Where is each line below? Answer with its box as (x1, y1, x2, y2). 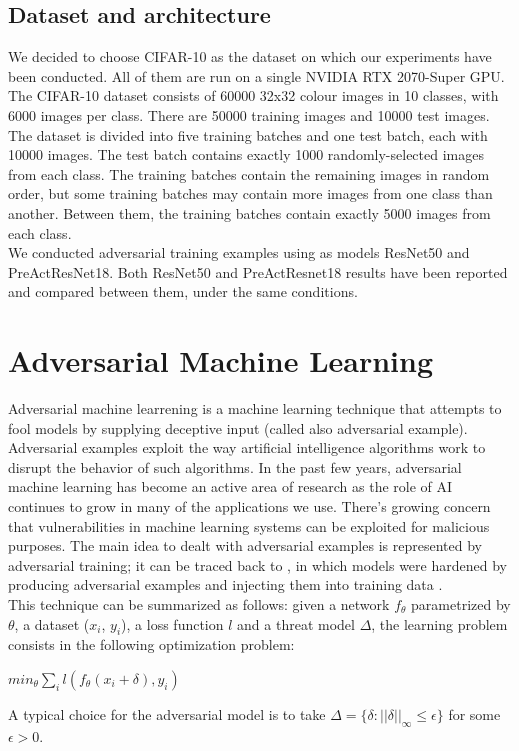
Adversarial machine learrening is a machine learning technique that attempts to (8, 398, 502, 419)
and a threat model (237, 613, 355, 634)
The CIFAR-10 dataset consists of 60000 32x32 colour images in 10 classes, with (8, 85, 499, 106)
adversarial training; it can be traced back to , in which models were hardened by (8, 554, 507, 575)
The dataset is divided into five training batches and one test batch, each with (8, 124, 488, 145)
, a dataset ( (14, 613, 90, 634)
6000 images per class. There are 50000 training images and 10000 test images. (8, 104, 490, 125)
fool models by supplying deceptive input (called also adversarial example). (8, 417, 468, 438)
